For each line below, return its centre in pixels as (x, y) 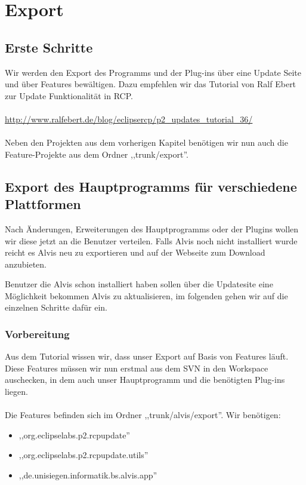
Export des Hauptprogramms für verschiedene (151, 186)
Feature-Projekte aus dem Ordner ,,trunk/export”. (97, 154)
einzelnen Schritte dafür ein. (56, 307)
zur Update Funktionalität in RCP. (69, 95)
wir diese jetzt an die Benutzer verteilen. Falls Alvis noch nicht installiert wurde (151, 240)
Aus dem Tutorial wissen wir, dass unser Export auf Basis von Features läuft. (147, 356)
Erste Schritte (49, 47)
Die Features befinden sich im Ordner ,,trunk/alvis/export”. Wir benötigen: (143, 415)
